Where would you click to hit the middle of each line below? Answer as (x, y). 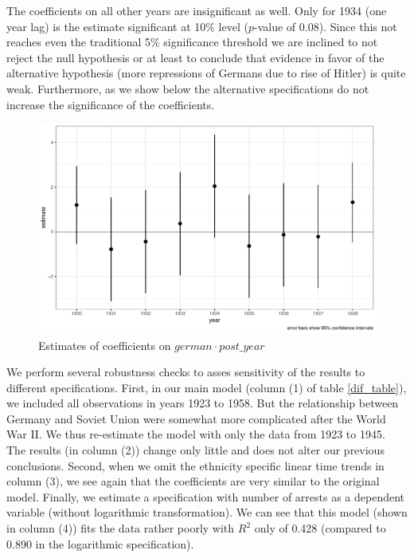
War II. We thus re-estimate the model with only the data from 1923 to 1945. (196, 434)
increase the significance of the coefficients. (111, 104)
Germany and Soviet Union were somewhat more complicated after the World (196, 418)
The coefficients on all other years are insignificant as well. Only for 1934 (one (197, 10)
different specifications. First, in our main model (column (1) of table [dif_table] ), (207, 387)
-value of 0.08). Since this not (326, 26)
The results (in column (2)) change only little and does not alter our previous (195, 450)
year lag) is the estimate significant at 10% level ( (127, 26)
